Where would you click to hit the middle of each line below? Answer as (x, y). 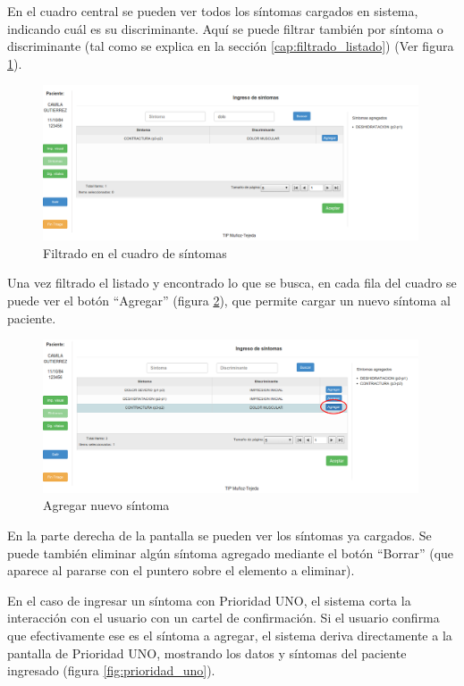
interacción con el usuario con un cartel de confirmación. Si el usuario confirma (224, 618)
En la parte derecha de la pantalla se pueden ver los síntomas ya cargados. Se (219, 535)
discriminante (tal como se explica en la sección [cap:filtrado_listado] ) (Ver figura (231, 46)
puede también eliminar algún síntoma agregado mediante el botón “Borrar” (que (231, 552)
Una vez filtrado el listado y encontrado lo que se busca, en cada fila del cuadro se (232, 283)
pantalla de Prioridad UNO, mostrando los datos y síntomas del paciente (207, 653)
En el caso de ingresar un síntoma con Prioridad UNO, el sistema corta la (209, 600)
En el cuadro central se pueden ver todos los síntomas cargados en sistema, (213, 11)
